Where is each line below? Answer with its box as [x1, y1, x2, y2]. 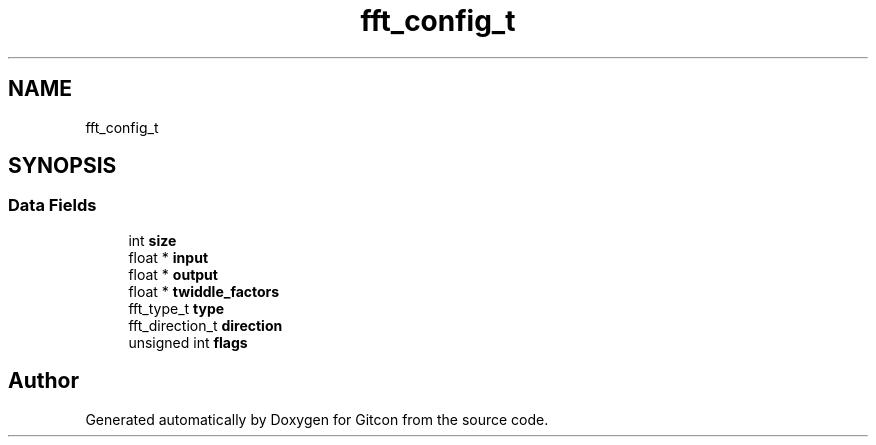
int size [128, 231, 177, 249]
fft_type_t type [128, 299, 225, 317]
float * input [128, 248, 209, 266]
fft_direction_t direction [128, 316, 283, 334]
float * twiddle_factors [128, 282, 280, 300]
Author [8, 368, 79, 394]
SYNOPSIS [8, 153, 117, 179]
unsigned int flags [128, 333, 248, 351]
